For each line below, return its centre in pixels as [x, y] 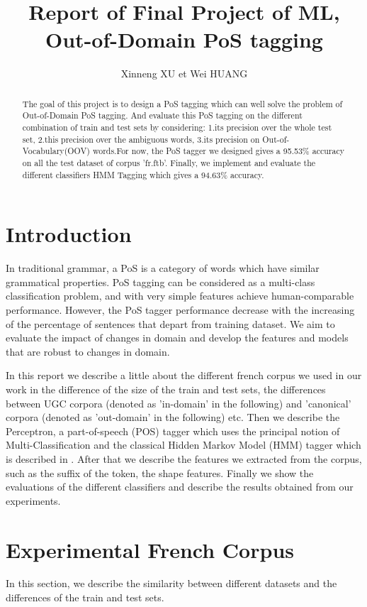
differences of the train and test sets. [85, 597]
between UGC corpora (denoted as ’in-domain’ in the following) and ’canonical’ [179, 403]
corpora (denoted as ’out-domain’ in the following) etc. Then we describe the [173, 417]
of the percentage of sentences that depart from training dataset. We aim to [170, 323]
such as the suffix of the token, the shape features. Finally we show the [160, 472]
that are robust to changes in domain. [88, 351]
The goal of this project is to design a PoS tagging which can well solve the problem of [182, 103]
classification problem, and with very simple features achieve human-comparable [180, 296]
